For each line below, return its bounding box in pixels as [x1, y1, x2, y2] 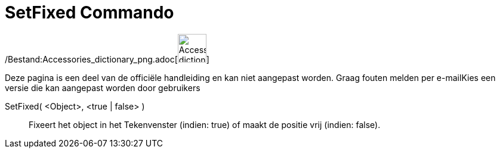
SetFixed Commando [5, 2, 174, 23]
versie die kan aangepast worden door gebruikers [5, 82, 200, 93]
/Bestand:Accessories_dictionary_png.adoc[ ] [5, 54, 209, 64]
